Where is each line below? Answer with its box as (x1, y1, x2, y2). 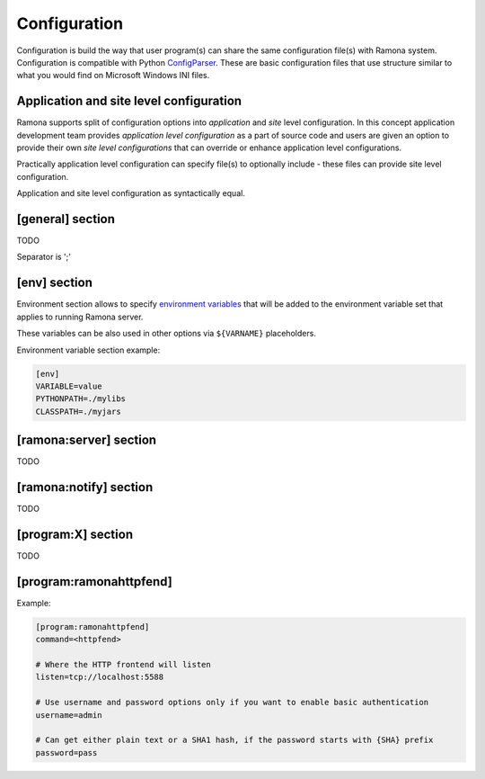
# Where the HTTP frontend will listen (35, 659, 211, 670)
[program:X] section (16, 526, 134, 542)
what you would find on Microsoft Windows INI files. (16, 70, 210, 81)
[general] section (16, 211, 116, 227)
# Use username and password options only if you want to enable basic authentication (35, 697, 429, 708)
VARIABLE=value (35, 381, 102, 391)
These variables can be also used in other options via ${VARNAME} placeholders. (16, 328, 316, 339)
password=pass (35, 748, 98, 757)
